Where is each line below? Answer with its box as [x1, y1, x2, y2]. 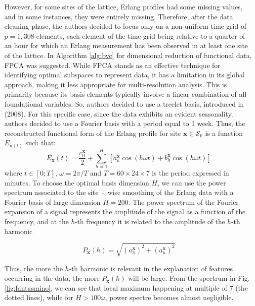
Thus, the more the [4, 263, 63, 273]
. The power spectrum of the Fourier [128, 196, 239, 207]
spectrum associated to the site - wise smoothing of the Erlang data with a [4, 187, 234, 197]
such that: [25, 137, 56, 148]
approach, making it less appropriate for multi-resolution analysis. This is [4, 79, 227, 89]
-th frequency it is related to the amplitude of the [75, 216, 225, 226]
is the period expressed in [152, 167, 229, 178]
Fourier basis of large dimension [4, 196, 101, 207]
